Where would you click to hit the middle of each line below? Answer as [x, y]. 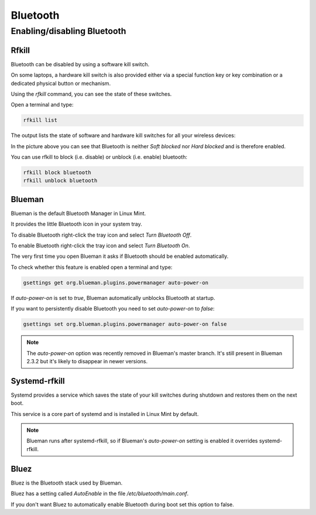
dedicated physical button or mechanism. [61, 83]
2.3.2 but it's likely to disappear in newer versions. [87, 361]
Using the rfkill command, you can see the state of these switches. [91, 94]
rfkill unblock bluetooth [60, 181]
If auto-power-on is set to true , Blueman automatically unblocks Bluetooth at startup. [113, 298]
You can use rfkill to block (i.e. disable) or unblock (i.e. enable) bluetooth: [99, 157]
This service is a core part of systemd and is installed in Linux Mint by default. [105, 414]
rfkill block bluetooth [57, 173]
